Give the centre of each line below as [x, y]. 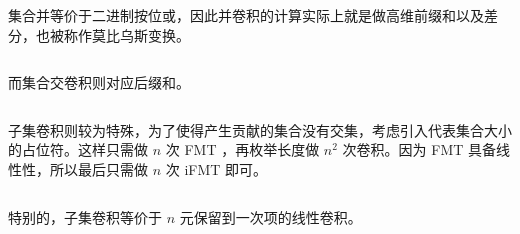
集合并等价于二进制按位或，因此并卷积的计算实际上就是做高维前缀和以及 [246, 15]
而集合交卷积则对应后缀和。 [99, 82]
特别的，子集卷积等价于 [85, 216]
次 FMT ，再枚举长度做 [242, 149]
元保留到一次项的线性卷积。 [270, 216]
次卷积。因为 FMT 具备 [419, 149]
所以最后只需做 [98, 168]
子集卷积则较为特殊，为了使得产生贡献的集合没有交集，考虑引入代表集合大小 [260, 129]
